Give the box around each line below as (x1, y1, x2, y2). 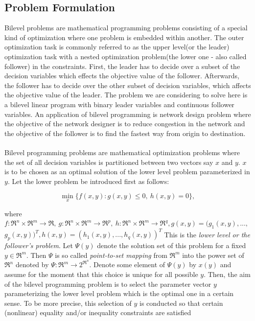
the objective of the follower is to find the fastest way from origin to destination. (4, 128, 246, 138)
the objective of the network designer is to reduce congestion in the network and (4, 118, 245, 129)
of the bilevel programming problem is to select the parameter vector (4, 278, 211, 289)
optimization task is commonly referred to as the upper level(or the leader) (4, 42, 230, 52)
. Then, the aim (204, 269, 251, 279)
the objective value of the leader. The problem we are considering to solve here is (4, 90, 248, 100)
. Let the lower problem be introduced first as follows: (7, 176, 169, 186)
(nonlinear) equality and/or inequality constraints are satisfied (4, 307, 191, 318)
